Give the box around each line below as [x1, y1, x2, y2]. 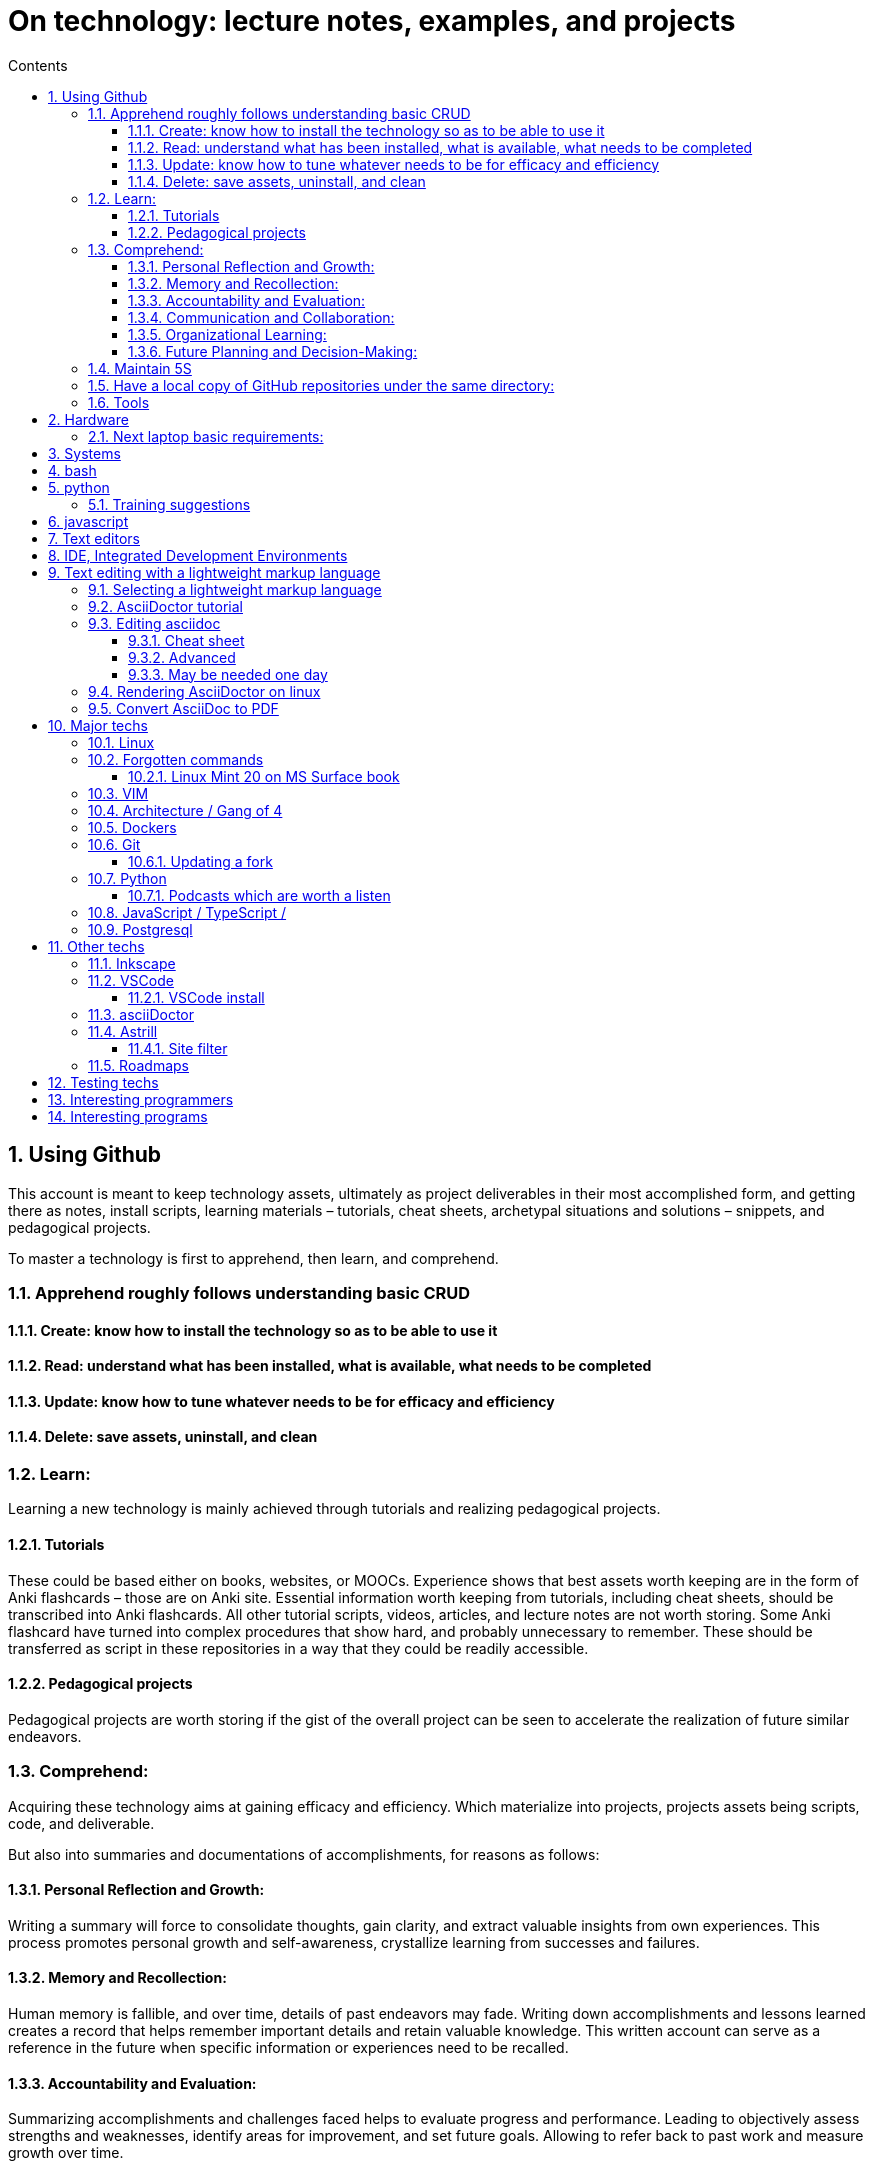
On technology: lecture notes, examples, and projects [8, 4, 736, 38]
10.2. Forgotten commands [88, 750, 264, 768]
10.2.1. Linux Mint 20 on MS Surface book [128, 767, 400, 785]
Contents [8, 56, 68, 74]
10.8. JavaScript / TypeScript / [88, 903, 287, 921]
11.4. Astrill [88, 1022, 158, 1040]
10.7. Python [88, 869, 167, 887]
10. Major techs [48, 716, 148, 734]
